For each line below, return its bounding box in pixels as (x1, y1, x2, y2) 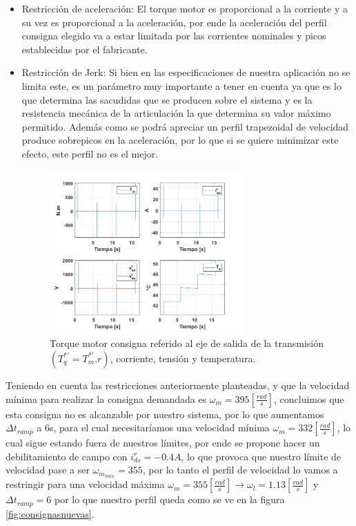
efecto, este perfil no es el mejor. (21, 146, 159, 160)
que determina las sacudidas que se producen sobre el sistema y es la (21, 92, 313, 106)
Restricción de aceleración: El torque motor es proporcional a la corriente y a (21, 1, 348, 15)
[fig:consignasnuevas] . (6, 506, 95, 520)
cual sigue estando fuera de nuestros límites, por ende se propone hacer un (6, 435, 320, 450)
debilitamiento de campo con (6, 449, 128, 463)
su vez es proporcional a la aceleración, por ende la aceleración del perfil (21, 15, 327, 29)
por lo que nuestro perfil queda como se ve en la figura (54, 492, 285, 507)
